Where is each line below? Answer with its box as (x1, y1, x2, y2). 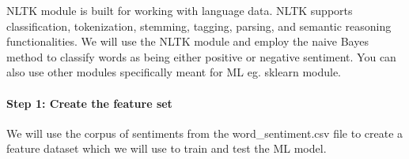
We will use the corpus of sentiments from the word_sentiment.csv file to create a (6, 124, 403, 141)
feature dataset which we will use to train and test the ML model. (6, 140, 327, 157)
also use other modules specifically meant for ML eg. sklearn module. (6, 64, 342, 80)
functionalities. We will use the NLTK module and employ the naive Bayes (6, 33, 369, 50)
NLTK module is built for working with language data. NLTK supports (6, 2, 353, 18)
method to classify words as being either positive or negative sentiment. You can (6, 48, 396, 65)
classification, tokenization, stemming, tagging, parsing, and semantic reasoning (6, 17, 392, 34)
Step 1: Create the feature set (6, 94, 172, 111)
